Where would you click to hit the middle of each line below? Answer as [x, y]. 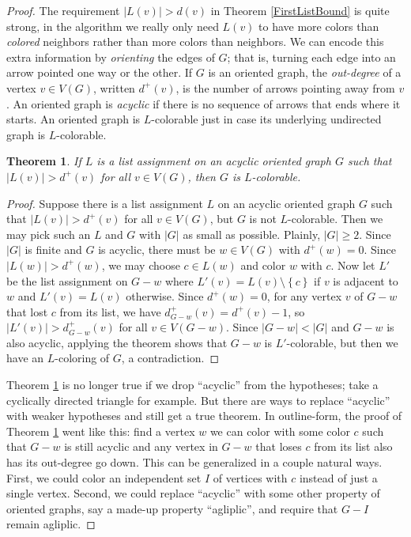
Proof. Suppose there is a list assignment [105, 203]
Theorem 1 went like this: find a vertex [101, 431]
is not [263, 219]
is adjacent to [366, 280]
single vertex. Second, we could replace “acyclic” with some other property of [193, 493]
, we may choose [141, 265]
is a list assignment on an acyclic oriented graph [214, 161]
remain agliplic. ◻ [51, 524]
